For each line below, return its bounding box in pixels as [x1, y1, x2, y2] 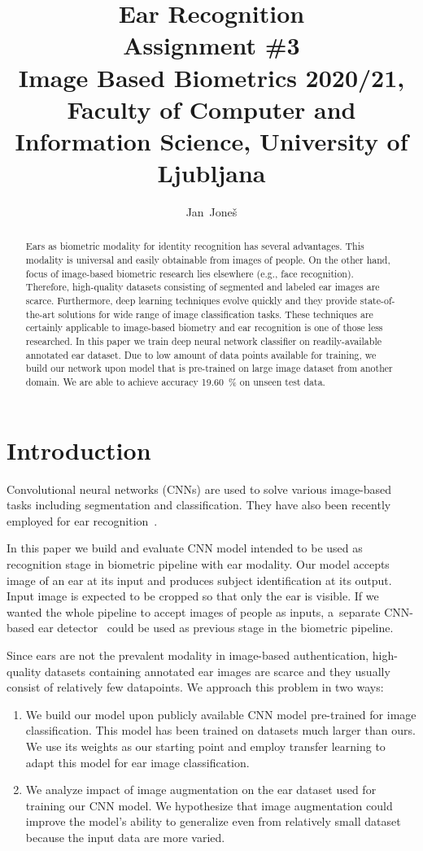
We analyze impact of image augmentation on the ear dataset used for [25, 781, 377, 798]
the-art [25, 307, 55, 321]
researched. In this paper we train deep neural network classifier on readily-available [25, 334, 382, 348]
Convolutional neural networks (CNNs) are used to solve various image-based [7, 480, 392, 497]
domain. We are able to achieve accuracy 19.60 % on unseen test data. [25, 375, 325, 389]
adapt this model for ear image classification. [25, 753, 250, 770]
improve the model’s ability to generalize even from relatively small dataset [25, 813, 401, 830]
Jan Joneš [185, 203, 238, 220]
